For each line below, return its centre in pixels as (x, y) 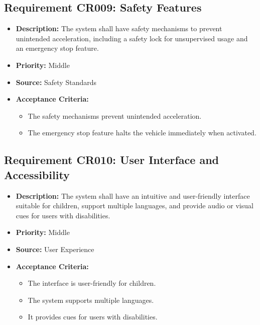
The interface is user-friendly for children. (92, 283)
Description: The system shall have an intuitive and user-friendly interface (133, 195)
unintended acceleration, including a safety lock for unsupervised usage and (132, 38)
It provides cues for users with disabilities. (93, 317)
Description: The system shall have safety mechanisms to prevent (119, 28)
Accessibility (37, 174)
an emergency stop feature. (57, 48)
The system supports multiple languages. (91, 300)
